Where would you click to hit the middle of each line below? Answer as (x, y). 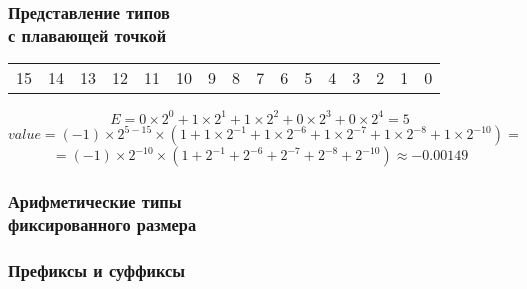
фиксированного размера (102, 223)
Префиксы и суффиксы (96, 269)
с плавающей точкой (87, 34)
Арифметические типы (95, 201)
